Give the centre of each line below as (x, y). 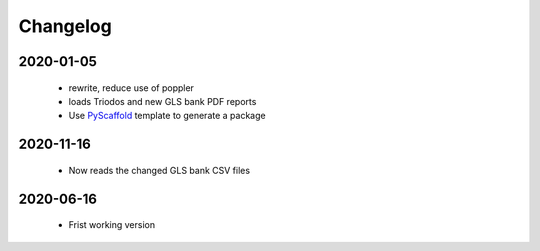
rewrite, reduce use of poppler (131, 87)
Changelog (65, 26)
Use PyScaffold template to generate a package (167, 116)
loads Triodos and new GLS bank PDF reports (162, 101)
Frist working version (111, 225)
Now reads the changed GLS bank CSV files (159, 170)
